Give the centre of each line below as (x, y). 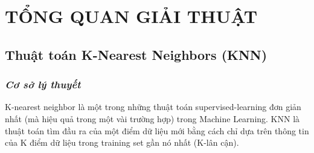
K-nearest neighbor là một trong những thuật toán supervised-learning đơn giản (153, 107)
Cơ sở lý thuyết (43, 84)
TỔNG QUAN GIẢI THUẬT (131, 16)
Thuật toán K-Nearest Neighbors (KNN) (136, 54)
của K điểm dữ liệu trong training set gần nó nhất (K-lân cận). (122, 142)
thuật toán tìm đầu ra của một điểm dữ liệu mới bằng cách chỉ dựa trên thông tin (157, 130)
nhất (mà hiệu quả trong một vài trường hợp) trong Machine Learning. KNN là (152, 118)
